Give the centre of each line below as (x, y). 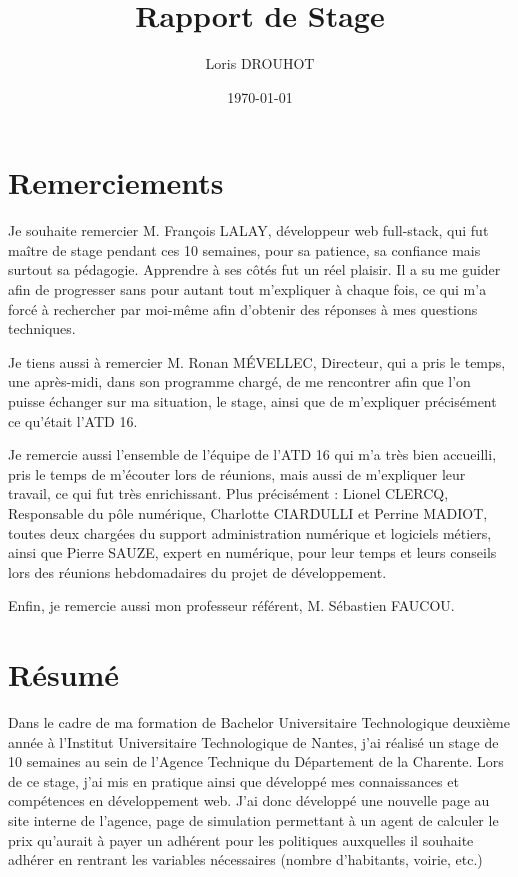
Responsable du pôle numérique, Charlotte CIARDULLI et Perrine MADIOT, (248, 512)
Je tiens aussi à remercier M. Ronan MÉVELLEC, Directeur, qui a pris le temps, (257, 361)
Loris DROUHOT (260, 63)
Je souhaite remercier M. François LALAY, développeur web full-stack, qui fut (248, 230)
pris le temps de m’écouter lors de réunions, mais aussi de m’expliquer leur (237, 473)
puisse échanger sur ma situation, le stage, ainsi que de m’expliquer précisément (252, 401)
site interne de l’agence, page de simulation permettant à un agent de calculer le (253, 820)
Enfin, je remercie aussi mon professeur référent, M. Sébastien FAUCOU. (231, 605)
